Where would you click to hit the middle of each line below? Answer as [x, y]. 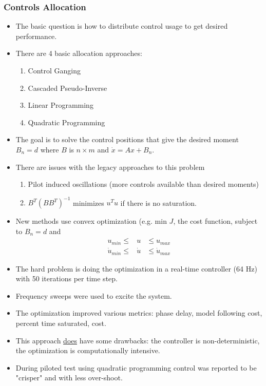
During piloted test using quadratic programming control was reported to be [136, 367]
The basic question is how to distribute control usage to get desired [122, 26]
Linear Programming [61, 105]
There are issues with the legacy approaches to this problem [110, 167]
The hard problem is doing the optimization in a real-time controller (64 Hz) [136, 268]
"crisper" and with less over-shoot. [69, 378]
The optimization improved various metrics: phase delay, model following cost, [139, 313]
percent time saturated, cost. [61, 323]
